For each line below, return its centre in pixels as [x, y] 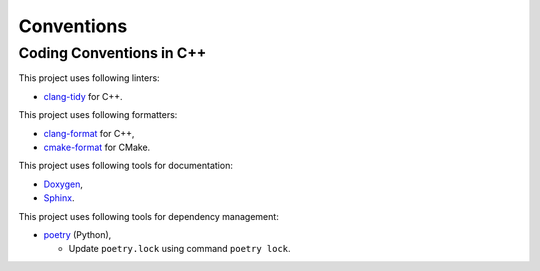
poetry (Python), [77, 234]
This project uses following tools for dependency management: [148, 216]
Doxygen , [63, 184]
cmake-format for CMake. [97, 147]
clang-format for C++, [89, 133]
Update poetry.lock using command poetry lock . [179, 249]
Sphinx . [59, 198]
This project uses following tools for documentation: [126, 166]
